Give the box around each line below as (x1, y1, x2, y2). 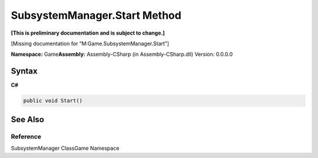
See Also (11, 115, 44, 125)
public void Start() (23, 98, 82, 104)
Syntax (11, 66, 38, 76)
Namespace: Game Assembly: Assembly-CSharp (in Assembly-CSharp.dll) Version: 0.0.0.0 (11, 51, 233, 58)
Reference (11, 132, 41, 140)
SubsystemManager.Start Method (11, 9, 182, 22)
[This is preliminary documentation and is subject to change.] (11, 29, 165, 36)
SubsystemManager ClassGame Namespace (11, 144, 120, 152)
